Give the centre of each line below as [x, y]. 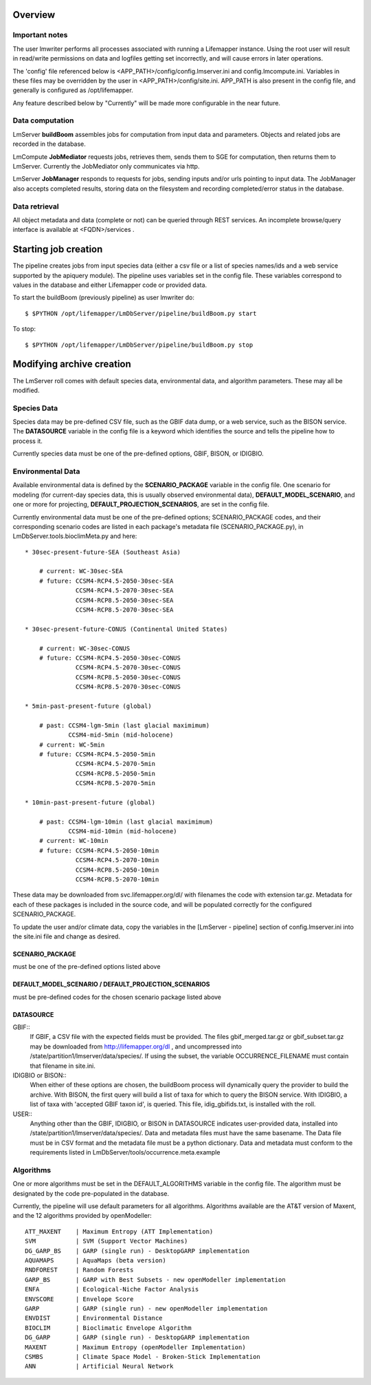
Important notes [40, 35]
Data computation [44, 120]
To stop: [24, 329]
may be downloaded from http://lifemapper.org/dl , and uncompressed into [136, 1046]
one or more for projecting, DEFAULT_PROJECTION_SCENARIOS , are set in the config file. [141, 504]
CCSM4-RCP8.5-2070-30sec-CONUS [128, 687]
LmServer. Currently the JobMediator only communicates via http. [106, 167]
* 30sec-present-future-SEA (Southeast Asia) [103, 552]
